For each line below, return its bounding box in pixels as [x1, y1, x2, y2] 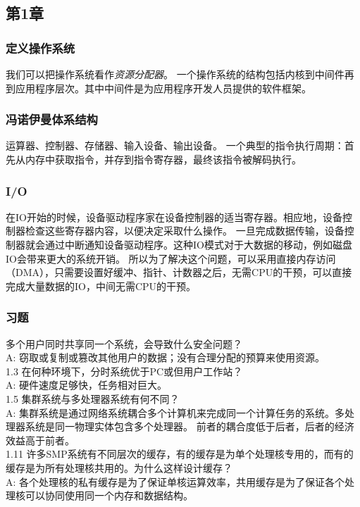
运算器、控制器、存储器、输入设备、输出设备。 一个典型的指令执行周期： [6, 138, 345, 153]
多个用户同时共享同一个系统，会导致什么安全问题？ [6, 336, 242, 351]
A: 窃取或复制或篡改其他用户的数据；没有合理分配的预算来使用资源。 [6, 350, 325, 365]
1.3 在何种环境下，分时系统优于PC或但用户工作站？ [6, 363, 243, 378]
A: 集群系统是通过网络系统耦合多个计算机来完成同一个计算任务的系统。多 [6, 405, 345, 420]
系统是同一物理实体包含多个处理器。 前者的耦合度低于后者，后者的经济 [25, 419, 354, 434]
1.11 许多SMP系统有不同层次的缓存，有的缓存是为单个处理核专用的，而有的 [6, 446, 354, 461]
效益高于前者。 [6, 432, 75, 447]
